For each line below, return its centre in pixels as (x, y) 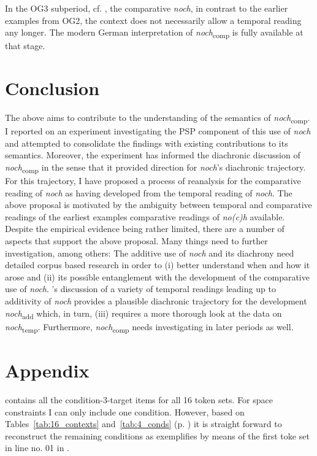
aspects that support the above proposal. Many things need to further (136, 241)
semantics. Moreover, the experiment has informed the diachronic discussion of (153, 155)
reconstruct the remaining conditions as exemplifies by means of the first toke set (157, 435)
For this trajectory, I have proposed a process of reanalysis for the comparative (153, 181)
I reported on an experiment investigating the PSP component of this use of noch (158, 131)
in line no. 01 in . (37, 448)
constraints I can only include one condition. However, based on (125, 412)
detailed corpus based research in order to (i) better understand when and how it (158, 265)
